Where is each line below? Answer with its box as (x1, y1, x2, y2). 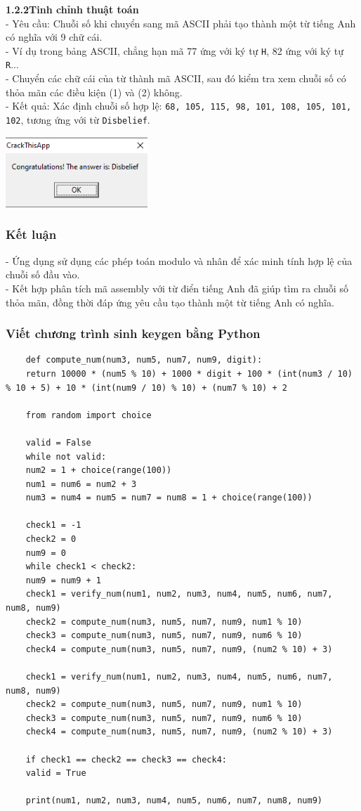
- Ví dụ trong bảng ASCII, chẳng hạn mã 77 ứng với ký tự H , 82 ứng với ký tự (6, 43, 343, 58)
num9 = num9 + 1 (25, 575, 102, 585)
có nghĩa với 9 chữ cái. (6, 30, 103, 44)
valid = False (25, 437, 91, 448)
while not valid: (25, 451, 107, 462)
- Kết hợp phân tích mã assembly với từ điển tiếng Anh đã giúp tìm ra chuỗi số (6, 280, 348, 295)
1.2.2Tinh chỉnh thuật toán (6, 2, 139, 16)
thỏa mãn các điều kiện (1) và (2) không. (6, 84, 183, 99)
